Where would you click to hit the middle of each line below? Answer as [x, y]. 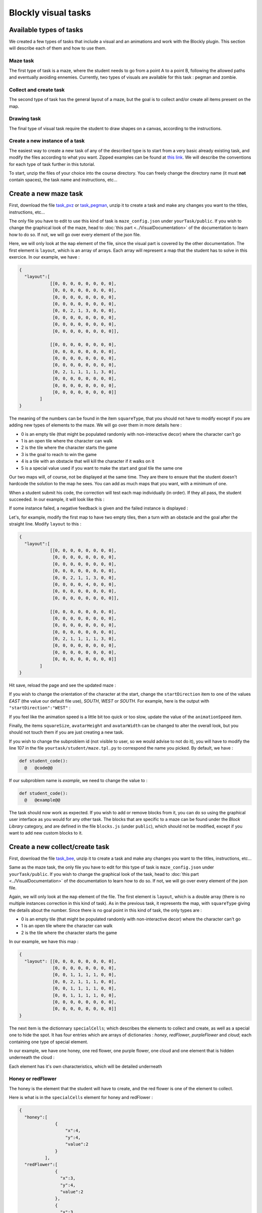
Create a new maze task [46, 194]
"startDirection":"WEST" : [40, 708]
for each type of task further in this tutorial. [52, 164]
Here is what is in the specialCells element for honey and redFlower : [81, 1098]
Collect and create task [37, 90]
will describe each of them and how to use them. [58, 48]
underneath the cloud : [32, 1057]
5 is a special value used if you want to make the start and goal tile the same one [102, 468]
